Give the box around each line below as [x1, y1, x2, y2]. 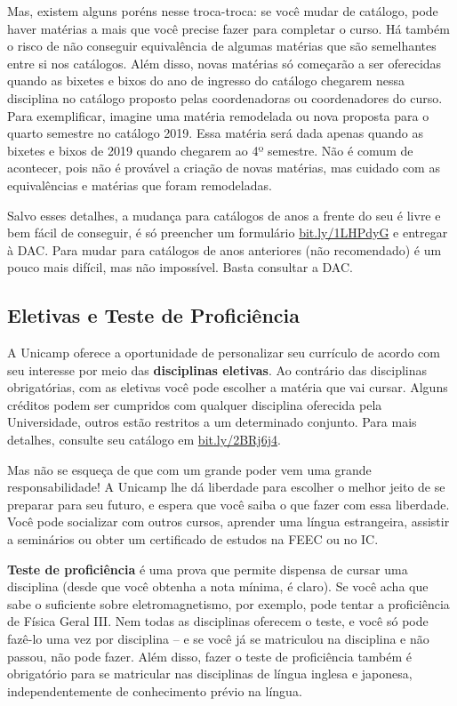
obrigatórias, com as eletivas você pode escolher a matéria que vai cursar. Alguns [7, 378, 448, 397]
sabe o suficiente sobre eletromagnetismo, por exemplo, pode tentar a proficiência [7, 594, 450, 613]
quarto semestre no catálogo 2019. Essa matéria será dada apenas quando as [7, 124, 423, 142]
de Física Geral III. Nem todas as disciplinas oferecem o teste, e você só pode [7, 612, 429, 630]
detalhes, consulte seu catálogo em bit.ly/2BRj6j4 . [7, 430, 281, 449]
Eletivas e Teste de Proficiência [7, 301, 301, 329]
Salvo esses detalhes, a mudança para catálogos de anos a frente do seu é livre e [7, 205, 441, 224]
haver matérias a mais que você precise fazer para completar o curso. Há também [7, 19, 450, 37]
